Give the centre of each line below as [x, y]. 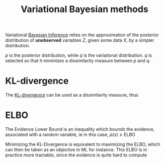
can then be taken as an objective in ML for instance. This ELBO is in [76, 150]
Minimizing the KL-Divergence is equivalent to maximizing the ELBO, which [83, 144]
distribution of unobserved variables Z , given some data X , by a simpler [80, 40]
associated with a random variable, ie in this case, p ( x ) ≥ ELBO [70, 135]
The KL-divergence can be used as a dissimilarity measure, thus [72, 95]
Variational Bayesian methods [85, 9]
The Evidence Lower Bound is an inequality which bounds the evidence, [80, 129]
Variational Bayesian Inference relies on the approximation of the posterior [82, 35]
